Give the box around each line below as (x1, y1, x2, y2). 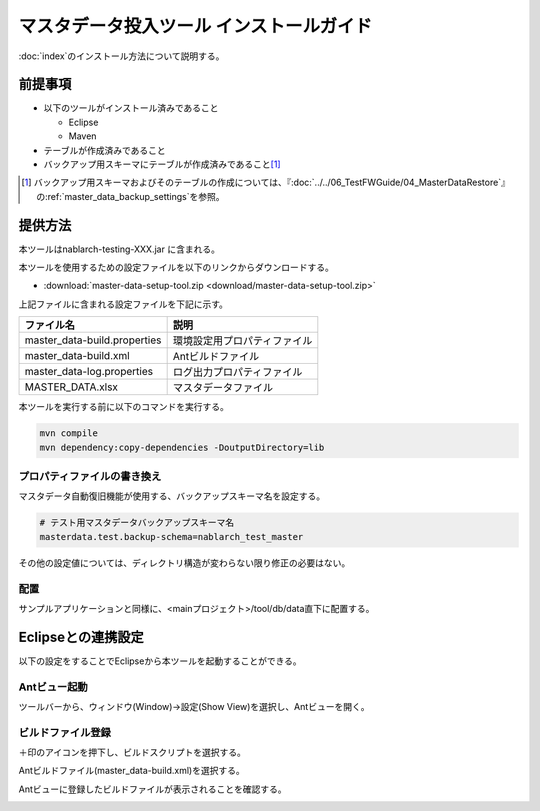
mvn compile (39, 428, 99, 439)
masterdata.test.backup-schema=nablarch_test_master (39, 531, 304, 542)
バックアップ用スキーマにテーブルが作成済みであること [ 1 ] (43, 158, 281, 170)
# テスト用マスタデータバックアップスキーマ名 (39, 517, 235, 529)
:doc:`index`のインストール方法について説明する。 (18, 50, 225, 62)
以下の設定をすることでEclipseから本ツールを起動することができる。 (18, 655, 302, 667)
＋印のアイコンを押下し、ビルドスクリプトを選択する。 (18, 746, 247, 759)
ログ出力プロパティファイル (172, 365, 303, 379)
